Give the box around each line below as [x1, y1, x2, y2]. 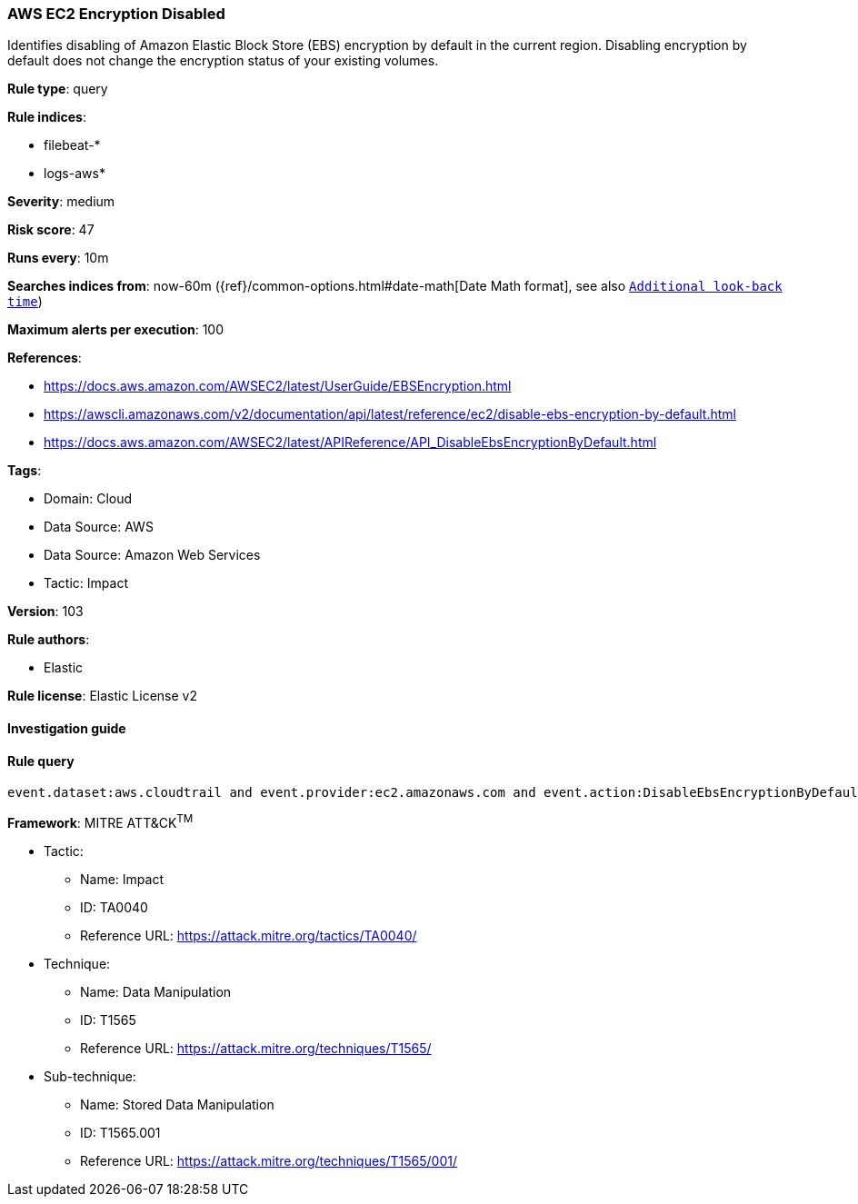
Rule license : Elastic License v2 [7, 688, 197, 704]
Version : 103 [7, 603, 84, 620]
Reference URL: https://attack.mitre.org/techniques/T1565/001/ [80, 1152, 457, 1169]
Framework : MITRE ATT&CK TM [7, 812, 194, 831]
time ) [7, 294, 43, 310]
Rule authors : [7, 632, 90, 648]
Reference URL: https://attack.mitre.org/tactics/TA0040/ [80, 927, 417, 943]
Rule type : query [7, 81, 108, 97]
